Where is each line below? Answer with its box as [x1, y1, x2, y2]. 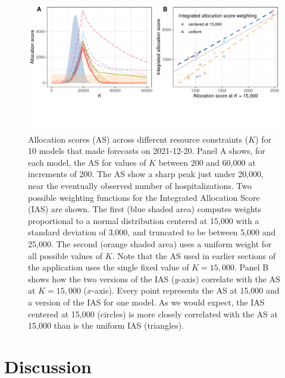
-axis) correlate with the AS [178, 272, 280, 285]
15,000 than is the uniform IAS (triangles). [28, 319, 184, 332]
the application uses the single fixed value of [28, 261, 189, 273]
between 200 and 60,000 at [158, 156, 256, 168]
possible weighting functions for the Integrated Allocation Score [28, 191, 260, 203]
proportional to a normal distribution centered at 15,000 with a [28, 214, 259, 226]
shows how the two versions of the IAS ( [28, 272, 175, 285]
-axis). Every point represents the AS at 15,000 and [92, 284, 280, 297]
